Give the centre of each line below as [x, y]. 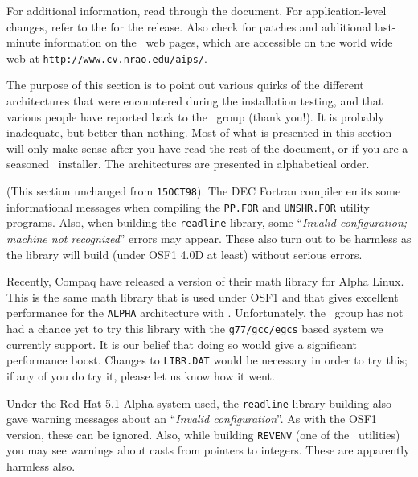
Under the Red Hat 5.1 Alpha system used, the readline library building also [199, 403]
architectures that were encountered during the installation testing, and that [195, 101]
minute [24, 42]
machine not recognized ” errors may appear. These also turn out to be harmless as [209, 238]
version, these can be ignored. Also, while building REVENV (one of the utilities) [203, 434]
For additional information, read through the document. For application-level [197, 10]
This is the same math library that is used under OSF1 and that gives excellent [203, 296]
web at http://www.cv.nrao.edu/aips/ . [107, 58]
